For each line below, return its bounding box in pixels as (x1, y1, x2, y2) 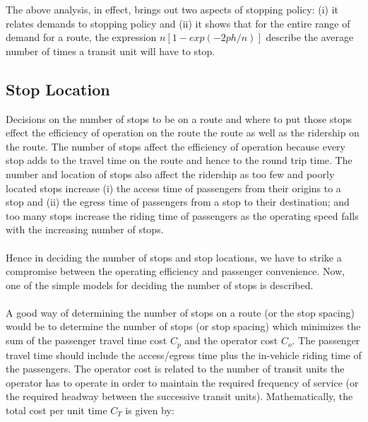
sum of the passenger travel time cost (6, 333, 167, 348)
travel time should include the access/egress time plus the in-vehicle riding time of (6, 347, 362, 362)
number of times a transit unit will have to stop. (6, 43, 215, 58)
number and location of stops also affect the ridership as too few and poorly (6, 166, 335, 181)
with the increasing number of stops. (6, 222, 164, 237)
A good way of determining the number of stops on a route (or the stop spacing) (6, 305, 355, 320)
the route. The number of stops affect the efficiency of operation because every (6, 139, 345, 153)
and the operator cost (184, 333, 278, 348)
